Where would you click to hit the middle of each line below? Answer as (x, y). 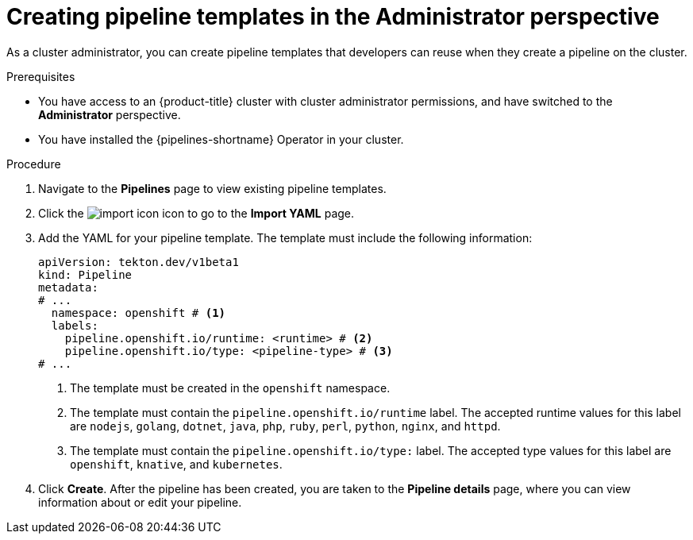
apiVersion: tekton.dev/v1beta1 (139, 262)
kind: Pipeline (85, 274)
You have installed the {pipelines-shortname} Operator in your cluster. (221, 139)
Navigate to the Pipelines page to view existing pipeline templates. (212, 188)
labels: (75, 325)
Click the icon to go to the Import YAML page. (196, 213)
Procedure (34, 164)
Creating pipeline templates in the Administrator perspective (333, 17)
